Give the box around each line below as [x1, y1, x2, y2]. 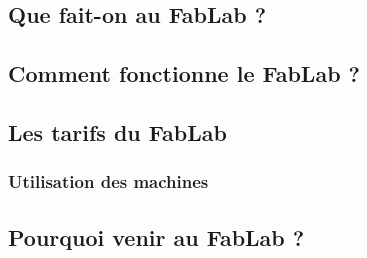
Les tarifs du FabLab [8, 116, 227, 147]
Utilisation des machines [8, 169, 209, 194]
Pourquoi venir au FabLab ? [8, 221, 305, 252]
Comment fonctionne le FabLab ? [8, 58, 361, 89]
